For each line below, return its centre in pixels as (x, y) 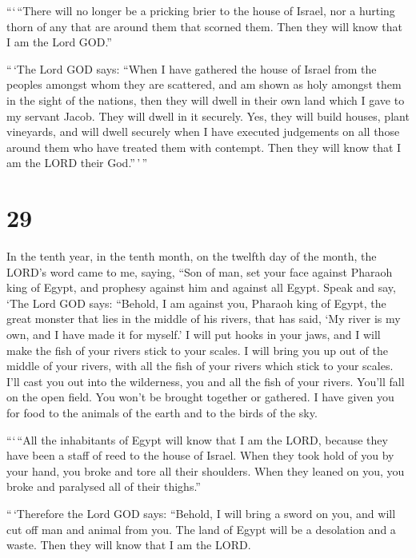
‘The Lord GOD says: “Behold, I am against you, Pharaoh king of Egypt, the (196, 303)
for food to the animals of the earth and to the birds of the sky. (162, 413)
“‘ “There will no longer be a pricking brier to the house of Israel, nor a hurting (201, 10)
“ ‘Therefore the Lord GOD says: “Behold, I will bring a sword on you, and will (201, 513)
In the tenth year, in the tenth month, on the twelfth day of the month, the (192, 256)
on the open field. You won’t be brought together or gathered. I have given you (200, 397)
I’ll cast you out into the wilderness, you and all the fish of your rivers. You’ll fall (206, 381)
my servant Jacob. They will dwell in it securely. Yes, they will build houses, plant (208, 116)
